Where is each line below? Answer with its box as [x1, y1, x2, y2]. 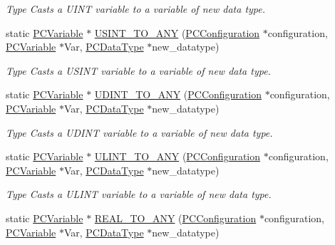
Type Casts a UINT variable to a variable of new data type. [6, 1, 266, 16]
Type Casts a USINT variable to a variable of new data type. [6, 63, 271, 78]
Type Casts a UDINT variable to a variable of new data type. [6, 125, 273, 140]
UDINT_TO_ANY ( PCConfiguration [94, 87, 262, 102]
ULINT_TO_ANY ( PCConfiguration [94, 149, 261, 164]
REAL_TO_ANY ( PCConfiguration [94, 210, 257, 225]
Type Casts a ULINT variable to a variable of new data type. [6, 187, 272, 202]
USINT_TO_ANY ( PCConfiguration [94, 25, 260, 40]
